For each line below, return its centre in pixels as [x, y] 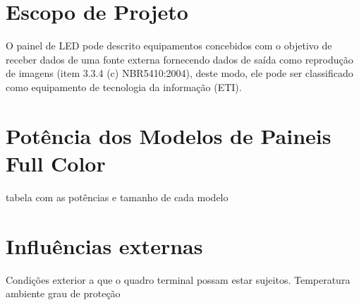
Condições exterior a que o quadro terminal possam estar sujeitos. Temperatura [178, 279]
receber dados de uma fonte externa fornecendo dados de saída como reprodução [179, 59]
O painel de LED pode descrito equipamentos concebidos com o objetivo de [169, 46]
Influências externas [104, 245]
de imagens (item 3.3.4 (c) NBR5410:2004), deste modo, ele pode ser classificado [179, 73]
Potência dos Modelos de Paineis [169, 135]
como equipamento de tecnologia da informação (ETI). [124, 86]
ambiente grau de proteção [63, 293]
